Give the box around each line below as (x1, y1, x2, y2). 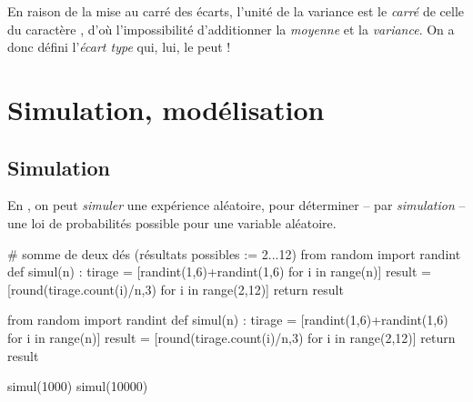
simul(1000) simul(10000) (7, 377, 148, 396)
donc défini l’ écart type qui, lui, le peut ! (7, 37, 231, 56)
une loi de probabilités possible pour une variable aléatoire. (7, 213, 337, 232)
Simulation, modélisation (7, 90, 325, 127)
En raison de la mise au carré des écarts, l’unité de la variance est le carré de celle (7, 2, 465, 20)
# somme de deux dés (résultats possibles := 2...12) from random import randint (7, 244, 461, 263)
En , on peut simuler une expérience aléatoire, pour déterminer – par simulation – (7, 196, 466, 215)
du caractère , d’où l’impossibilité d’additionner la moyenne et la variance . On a (7, 19, 455, 38)
